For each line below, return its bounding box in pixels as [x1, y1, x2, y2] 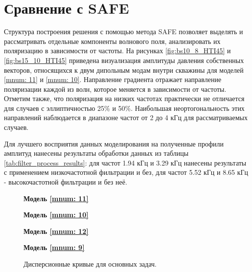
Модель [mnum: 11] [23, 193, 89, 203]
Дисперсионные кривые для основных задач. [23, 259, 157, 269]
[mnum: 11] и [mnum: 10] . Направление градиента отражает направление [4, 74, 222, 84]
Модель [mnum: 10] [23, 209, 89, 220]
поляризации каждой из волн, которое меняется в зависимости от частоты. [4, 84, 227, 94]
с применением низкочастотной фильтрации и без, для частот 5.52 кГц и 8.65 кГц [4, 167, 249, 177]
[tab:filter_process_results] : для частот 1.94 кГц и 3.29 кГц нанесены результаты [4, 157, 247, 167]
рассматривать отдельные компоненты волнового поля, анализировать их [4, 36, 221, 46]
